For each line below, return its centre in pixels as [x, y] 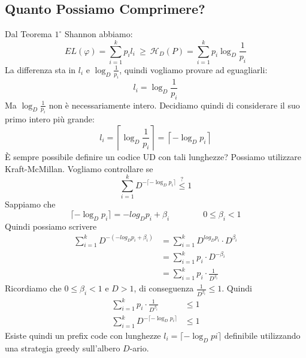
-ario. [139, 348]
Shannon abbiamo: [99, 34]
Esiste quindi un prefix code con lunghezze [83, 335]
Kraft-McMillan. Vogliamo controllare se [79, 168]
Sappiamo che [30, 204]
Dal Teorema [28, 34]
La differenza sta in [40, 69]
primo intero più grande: [50, 119]
